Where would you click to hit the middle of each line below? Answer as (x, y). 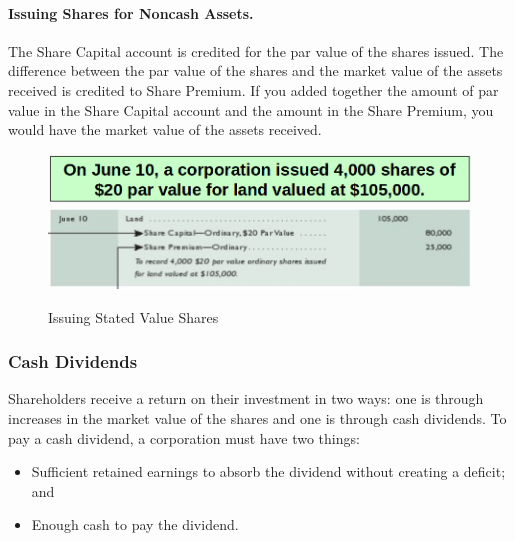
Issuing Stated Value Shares (133, 316)
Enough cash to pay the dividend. (135, 524)
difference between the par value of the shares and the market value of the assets (255, 70)
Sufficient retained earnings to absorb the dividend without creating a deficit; (268, 471)
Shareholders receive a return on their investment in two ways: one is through (246, 398)
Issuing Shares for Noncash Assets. (131, 12)
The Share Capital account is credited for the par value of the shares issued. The (256, 50)
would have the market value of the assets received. (165, 129)
